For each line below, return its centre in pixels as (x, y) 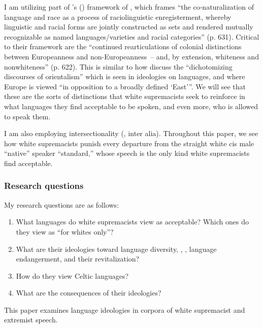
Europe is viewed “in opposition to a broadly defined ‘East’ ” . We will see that (125, 86)
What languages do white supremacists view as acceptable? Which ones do (132, 222)
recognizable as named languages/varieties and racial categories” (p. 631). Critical (132, 36)
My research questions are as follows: (62, 204)
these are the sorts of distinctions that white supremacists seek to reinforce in (125, 96)
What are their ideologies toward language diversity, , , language (116, 249)
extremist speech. (31, 320)
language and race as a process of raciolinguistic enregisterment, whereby (118, 17)
